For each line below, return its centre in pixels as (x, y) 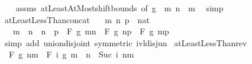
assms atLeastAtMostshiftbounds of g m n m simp (119, 8)
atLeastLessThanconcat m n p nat (77, 19)
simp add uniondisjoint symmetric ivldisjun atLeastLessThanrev (126, 42)
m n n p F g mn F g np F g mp (91, 31)
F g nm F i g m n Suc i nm (71, 54)
